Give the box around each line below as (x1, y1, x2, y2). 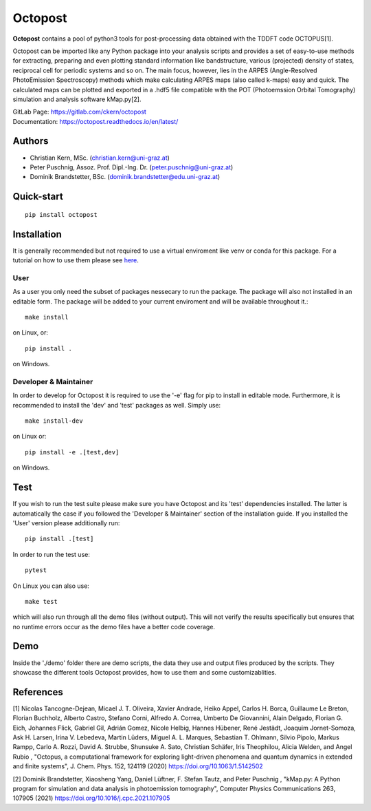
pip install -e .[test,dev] (25, 448, 120, 456)
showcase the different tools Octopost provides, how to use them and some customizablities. (12, 668, 277, 676)
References (12, 686, 63, 698)
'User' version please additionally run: (12, 518, 120, 527)
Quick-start (12, 191, 63, 202)
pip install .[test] (25, 535, 94, 543)
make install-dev (25, 417, 83, 425)
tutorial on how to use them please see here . (12, 256, 139, 264)
